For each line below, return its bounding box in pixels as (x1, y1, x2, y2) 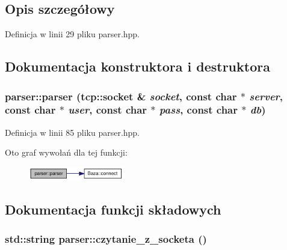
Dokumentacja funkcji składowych (5, 200, 221, 219)
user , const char (68, 102, 147, 117)
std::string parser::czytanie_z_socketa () (5, 231, 207, 246)
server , (249, 88, 283, 103)
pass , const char (159, 102, 238, 117)
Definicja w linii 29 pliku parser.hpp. (5, 28, 140, 40)
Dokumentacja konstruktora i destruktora (5, 57, 270, 76)
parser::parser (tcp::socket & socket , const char (5, 88, 237, 103)
